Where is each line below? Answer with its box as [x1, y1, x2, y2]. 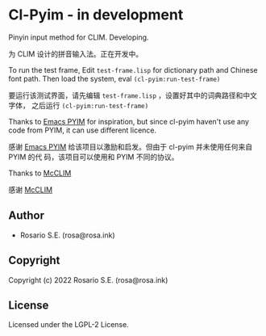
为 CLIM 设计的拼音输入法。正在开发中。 [8, 48, 143, 58]
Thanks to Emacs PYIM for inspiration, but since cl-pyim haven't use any [8, 116, 250, 126]
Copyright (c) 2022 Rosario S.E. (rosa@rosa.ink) [8, 275, 168, 284]
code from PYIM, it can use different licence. [8, 125, 157, 135]
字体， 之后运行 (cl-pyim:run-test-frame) [8, 100, 149, 110]
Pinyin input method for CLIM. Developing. [8, 32, 149, 42]
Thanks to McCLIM [8, 168, 72, 178]
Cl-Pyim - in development [8, 6, 184, 24]
